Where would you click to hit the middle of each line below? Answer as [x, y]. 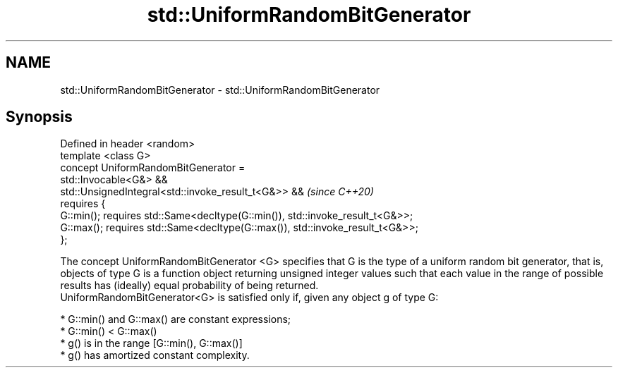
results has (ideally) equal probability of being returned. [189, 286]
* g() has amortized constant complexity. [155, 355]
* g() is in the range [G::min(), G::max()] [151, 343]
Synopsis [39, 117]
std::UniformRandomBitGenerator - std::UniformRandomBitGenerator [220, 90]
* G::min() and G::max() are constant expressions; [176, 319]
